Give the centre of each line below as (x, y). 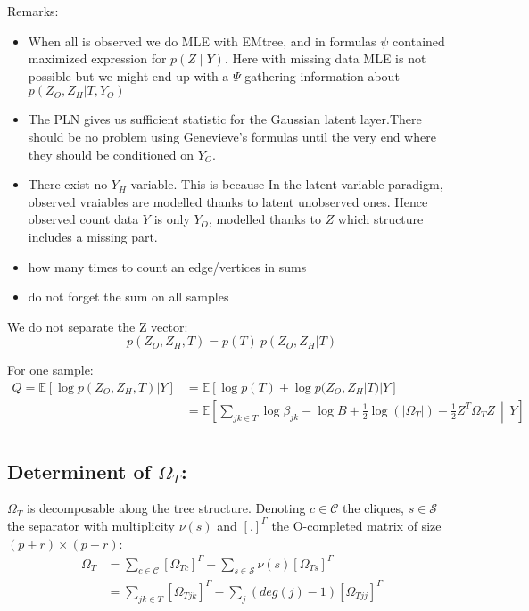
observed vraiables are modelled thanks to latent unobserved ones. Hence (228, 201)
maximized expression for (97, 58)
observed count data (83, 219)
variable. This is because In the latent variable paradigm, (287, 184)
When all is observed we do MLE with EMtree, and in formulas (202, 41)
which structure (380, 219)
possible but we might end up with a (128, 75)
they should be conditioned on (111, 154)
